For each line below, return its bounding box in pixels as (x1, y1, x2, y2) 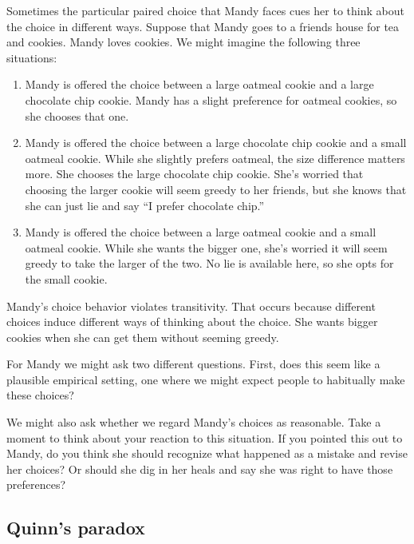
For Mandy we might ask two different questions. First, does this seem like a (6, 355, 380, 372)
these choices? (6, 387, 74, 403)
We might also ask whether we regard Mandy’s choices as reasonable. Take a (6, 414, 381, 431)
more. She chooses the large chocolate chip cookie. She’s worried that (25, 165, 364, 182)
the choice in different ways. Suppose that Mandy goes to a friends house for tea (6, 18, 400, 34)
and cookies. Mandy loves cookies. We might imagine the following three (6, 34, 361, 50)
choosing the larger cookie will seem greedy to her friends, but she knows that (25, 181, 407, 197)
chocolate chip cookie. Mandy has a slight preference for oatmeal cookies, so (25, 91, 397, 108)
